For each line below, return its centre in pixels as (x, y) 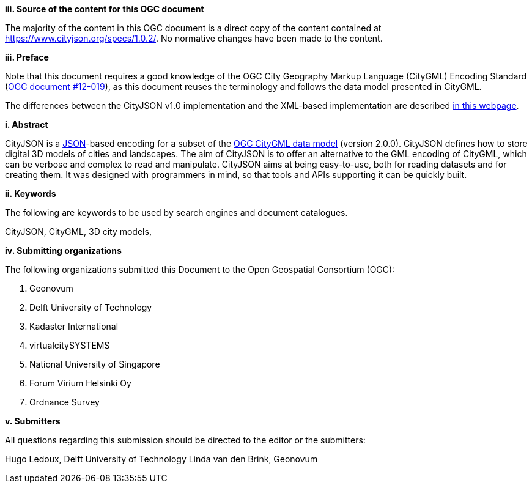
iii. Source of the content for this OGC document (105, 9)
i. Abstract (27, 124)
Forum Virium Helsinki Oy (80, 383)
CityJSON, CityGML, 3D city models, (78, 231)
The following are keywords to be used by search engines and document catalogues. (176, 213)
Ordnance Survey (65, 402)
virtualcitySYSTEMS (70, 345)
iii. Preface (27, 57)
